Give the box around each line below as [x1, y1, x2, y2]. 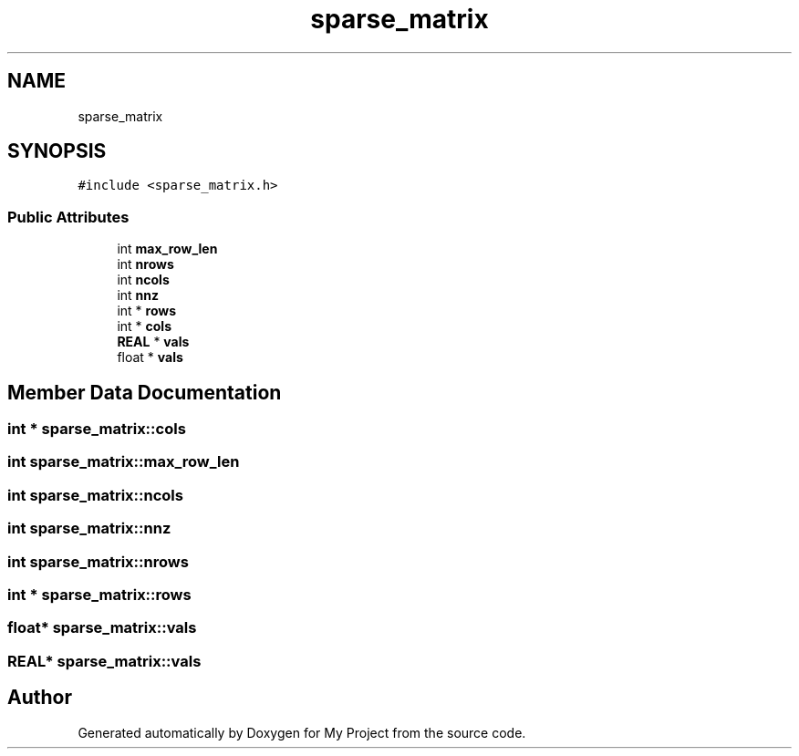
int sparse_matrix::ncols [7, 485, 183, 504]
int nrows [117, 256, 174, 273]
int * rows [117, 303, 177, 319]
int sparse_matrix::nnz [7, 519, 171, 538]
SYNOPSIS [7, 140, 107, 163]
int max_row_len [117, 241, 218, 257]
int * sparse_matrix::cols [7, 419, 186, 439]
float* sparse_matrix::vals [7, 618, 197, 637]
